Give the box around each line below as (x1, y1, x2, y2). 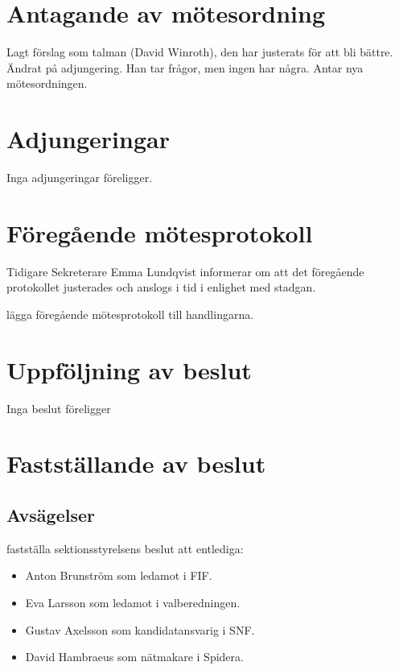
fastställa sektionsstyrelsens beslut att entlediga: (6, 540, 244, 556)
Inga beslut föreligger (6, 399, 111, 416)
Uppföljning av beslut (6, 353, 252, 386)
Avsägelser (6, 502, 95, 527)
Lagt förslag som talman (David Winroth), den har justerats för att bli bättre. (6, 43, 393, 60)
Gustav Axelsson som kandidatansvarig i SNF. (25, 621, 255, 638)
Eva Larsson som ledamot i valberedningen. (25, 594, 241, 611)
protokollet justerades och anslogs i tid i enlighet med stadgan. (6, 279, 316, 296)
